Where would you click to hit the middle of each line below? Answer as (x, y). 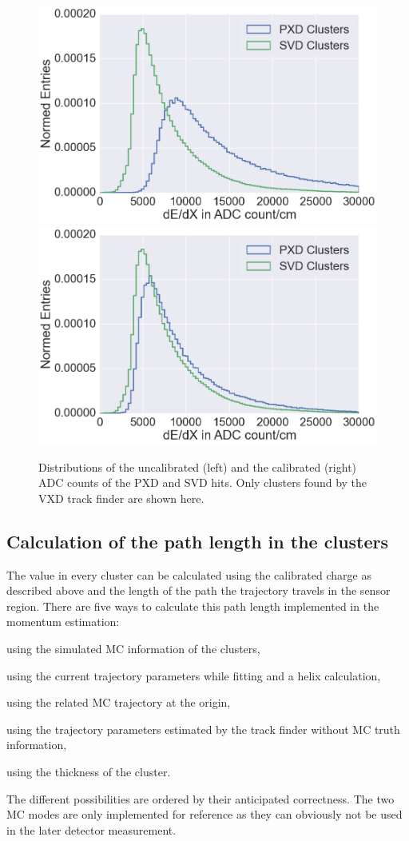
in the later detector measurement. (91, 829)
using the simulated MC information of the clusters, (133, 649)
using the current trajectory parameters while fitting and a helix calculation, (194, 675)
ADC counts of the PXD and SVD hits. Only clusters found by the (203, 482)
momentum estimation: (63, 622)
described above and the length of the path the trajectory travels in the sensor (199, 590)
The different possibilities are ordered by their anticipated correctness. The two (201, 798)
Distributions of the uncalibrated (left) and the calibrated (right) (198, 466)
